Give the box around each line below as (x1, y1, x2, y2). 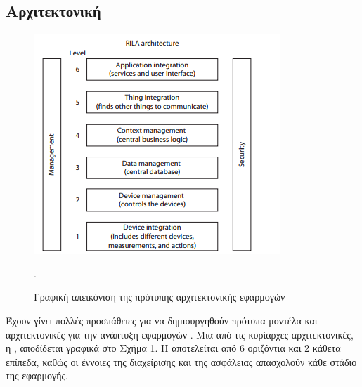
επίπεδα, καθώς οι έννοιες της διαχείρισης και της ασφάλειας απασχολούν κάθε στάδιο (6, 354, 357, 369)
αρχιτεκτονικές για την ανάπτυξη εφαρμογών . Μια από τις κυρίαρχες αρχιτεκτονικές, (6, 327, 354, 341)
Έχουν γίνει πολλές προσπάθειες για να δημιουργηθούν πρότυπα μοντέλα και (6, 313, 318, 327)
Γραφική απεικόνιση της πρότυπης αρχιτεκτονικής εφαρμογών (34, 289, 285, 304)
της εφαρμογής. (6, 368, 68, 383)
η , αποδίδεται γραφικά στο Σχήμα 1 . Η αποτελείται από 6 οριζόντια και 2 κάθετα (6, 341, 341, 355)
